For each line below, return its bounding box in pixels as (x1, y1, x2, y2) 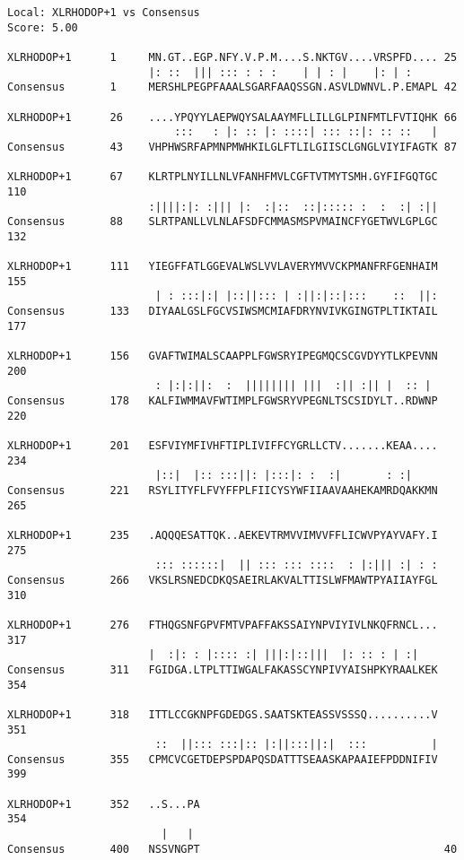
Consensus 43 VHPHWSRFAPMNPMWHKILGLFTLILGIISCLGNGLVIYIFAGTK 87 (7, 140, 458, 153)
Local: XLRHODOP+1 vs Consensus (7, 6, 200, 19)
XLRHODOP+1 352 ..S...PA (7, 797, 200, 811)
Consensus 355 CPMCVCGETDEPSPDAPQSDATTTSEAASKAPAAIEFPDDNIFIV (7, 752, 438, 766)
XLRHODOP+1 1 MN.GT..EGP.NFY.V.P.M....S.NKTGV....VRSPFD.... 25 (7, 50, 458, 64)
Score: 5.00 (7, 21, 78, 34)
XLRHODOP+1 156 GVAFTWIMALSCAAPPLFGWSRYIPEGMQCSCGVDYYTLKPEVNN (7, 350, 438, 363)
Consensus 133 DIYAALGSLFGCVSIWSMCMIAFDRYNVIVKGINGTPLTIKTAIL (7, 305, 438, 318)
